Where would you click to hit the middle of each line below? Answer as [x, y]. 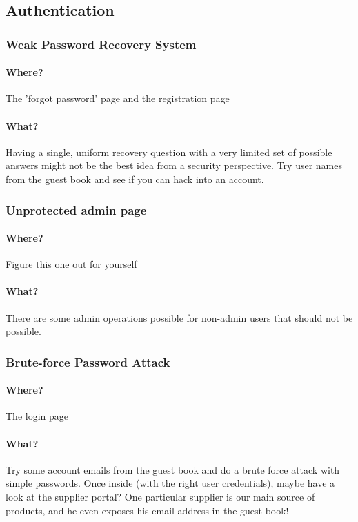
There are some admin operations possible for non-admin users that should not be [179, 317]
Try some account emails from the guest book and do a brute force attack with [173, 469]
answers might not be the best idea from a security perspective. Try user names [174, 165]
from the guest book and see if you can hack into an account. [135, 179]
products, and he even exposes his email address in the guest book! [147, 510]
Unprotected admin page [76, 210]
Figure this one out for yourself [71, 264]
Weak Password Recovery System [101, 44]
